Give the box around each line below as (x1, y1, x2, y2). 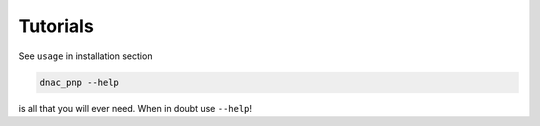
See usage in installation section (18, 50, 153, 62)
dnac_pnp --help (39, 76, 120, 88)
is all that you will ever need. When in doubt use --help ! (18, 102, 253, 114)
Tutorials (18, 15, 94, 37)
